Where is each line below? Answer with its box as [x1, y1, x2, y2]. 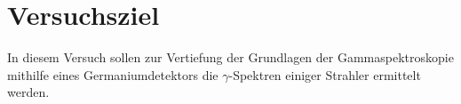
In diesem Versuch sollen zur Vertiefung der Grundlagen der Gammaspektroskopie [7, 48, 454, 67]
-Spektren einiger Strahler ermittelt [228, 65, 421, 84]
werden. [7, 83, 50, 101]
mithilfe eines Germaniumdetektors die [7, 65, 219, 84]
